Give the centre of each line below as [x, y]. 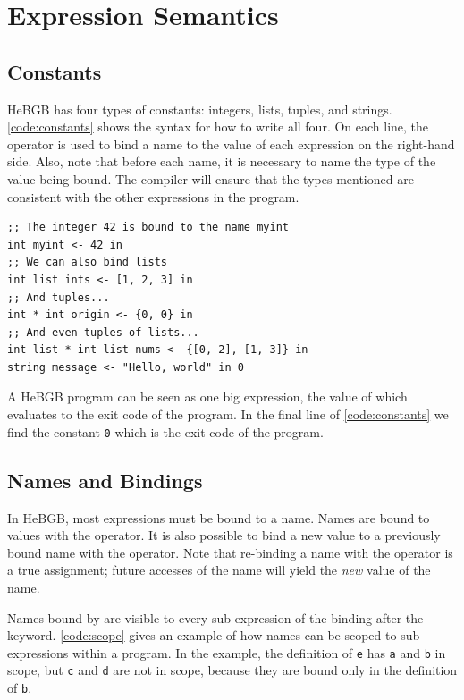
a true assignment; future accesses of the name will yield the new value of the [219, 570]
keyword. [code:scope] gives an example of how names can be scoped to [202, 635]
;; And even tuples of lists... [103, 332]
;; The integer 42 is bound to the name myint [148, 228]
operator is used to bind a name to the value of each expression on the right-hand [231, 143]
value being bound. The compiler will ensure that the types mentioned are [211, 178]
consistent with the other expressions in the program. [153, 196]
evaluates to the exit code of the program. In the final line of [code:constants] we [228, 414]
